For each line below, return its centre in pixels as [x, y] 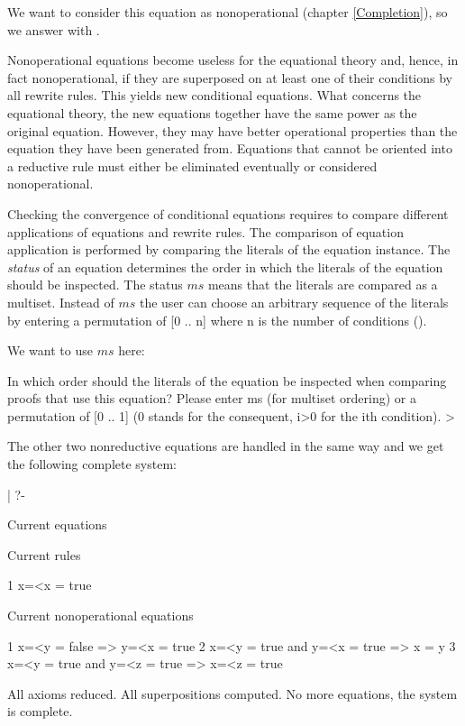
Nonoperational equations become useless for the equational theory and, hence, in [233, 60]
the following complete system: [92, 464]
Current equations [57, 524]
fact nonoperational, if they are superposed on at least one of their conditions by [230, 77]
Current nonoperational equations [100, 616]
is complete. [40, 711]
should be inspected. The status [95, 285]
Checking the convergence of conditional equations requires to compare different [228, 213]
